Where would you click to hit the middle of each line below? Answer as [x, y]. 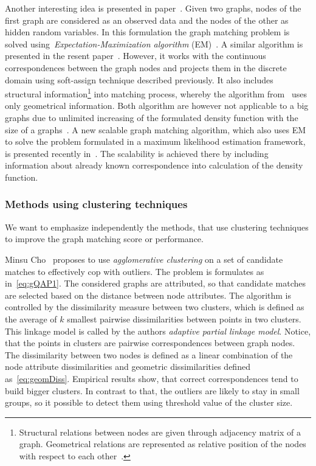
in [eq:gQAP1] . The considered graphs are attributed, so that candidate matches [155, 283]
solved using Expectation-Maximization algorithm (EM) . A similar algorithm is [154, 43]
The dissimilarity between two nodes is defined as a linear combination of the [149, 354]
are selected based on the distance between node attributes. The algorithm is [148, 295]
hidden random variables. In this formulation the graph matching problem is [147, 32]
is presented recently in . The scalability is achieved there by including [137, 153]
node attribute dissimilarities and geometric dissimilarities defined [128, 367]
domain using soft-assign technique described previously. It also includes [139, 79]
